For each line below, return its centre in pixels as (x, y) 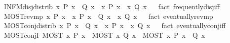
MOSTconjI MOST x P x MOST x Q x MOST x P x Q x (104, 35)
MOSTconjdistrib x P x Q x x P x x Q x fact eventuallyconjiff (115, 25)
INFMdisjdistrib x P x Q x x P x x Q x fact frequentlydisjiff (112, 6)
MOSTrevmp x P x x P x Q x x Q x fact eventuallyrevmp (108, 16)
